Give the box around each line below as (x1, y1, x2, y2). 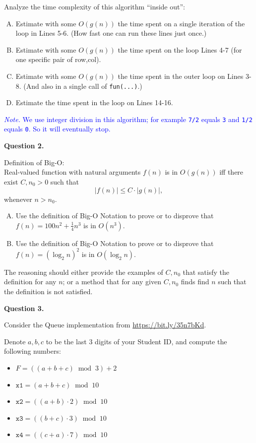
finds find (181, 276, 209, 287)
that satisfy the (183, 266, 229, 277)
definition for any (4, 276, 57, 287)
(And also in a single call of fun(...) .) (23, 80, 142, 91)
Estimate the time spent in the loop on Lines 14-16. (15, 97, 173, 108)
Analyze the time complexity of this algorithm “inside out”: (4, 1, 185, 11)
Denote (4, 336, 26, 346)
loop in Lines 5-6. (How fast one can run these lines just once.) (15, 28, 207, 38)
